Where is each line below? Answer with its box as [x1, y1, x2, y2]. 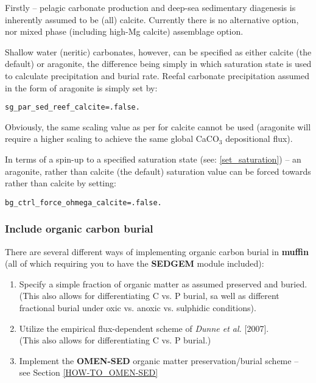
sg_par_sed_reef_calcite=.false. [5, 103, 140, 112]
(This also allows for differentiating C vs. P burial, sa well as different [19, 289, 279, 302]
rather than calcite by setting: [5, 177, 116, 189]
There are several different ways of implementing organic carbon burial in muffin [5, 245, 309, 258]
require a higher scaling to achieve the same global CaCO [5, 132, 219, 145]
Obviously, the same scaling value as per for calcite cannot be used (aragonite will [5, 120, 311, 133]
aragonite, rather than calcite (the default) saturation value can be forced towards [5, 164, 311, 177]
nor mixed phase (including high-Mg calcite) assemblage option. [5, 25, 244, 38]
